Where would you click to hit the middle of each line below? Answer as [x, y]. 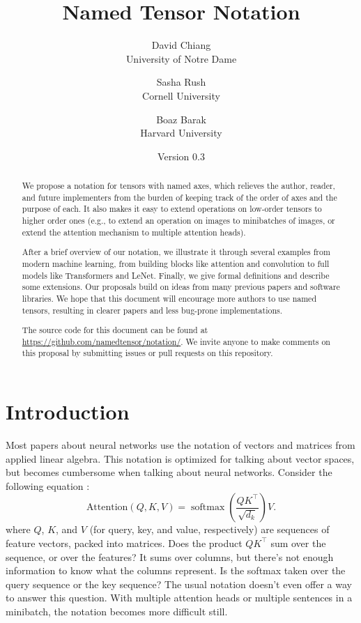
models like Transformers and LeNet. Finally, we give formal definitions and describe [176, 275]
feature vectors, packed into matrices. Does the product [124, 543]
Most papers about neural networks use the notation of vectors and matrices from [180, 444]
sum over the [298, 543]
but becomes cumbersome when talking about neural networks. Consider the [169, 472]
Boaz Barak [181, 119]
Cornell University [181, 95]
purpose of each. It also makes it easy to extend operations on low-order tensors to [172, 209]
